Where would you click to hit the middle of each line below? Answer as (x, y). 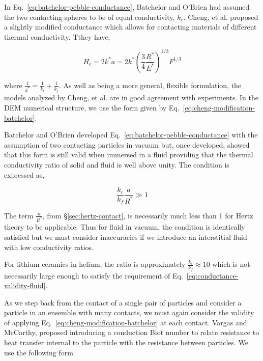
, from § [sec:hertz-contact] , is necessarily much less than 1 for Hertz (148, 215)
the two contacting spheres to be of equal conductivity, (90, 17)
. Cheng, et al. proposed (221, 17)
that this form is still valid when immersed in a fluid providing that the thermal (129, 155)
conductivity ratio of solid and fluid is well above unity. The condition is (117, 164)
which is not (231, 264)
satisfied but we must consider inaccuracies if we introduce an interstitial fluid (126, 237)
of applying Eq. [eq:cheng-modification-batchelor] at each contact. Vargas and (126, 322)
